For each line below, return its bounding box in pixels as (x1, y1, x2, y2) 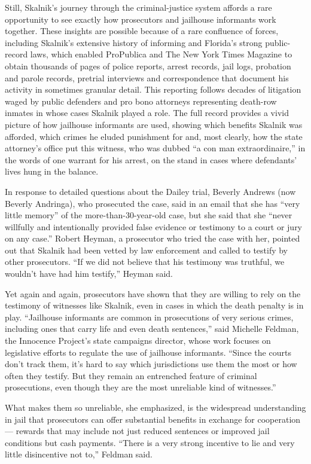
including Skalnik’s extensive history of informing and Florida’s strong (5, 36, 263, 48)
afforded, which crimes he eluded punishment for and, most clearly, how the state (5, 130, 303, 142)
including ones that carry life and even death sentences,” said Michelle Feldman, (5, 322, 299, 335)
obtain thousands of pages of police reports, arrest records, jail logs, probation (5, 59, 291, 72)
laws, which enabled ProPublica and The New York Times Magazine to (30, 48, 292, 60)
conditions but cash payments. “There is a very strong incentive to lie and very (5, 436, 295, 448)
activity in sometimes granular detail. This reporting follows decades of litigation (5, 83, 301, 96)
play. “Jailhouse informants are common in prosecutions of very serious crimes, (5, 310, 294, 323)
